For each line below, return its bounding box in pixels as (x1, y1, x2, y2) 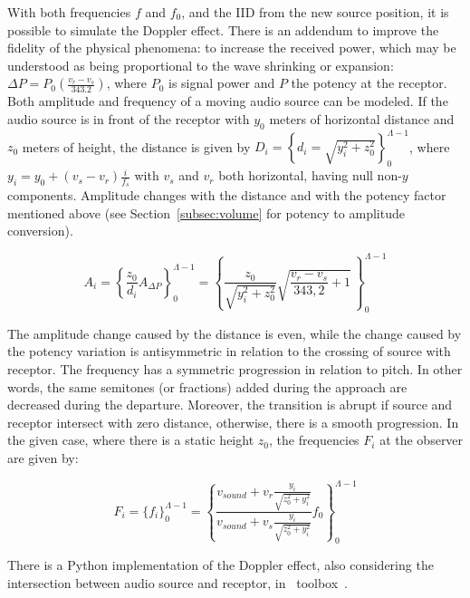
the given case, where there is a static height (7, 430, 254, 449)
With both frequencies (7, 3, 131, 21)
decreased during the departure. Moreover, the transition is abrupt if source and (7, 395, 453, 414)
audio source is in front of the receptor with (7, 109, 250, 128)
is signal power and (168, 73, 275, 92)
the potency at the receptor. (291, 73, 447, 92)
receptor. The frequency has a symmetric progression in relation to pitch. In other (7, 360, 463, 379)
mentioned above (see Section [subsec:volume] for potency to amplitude (7, 203, 405, 222)
